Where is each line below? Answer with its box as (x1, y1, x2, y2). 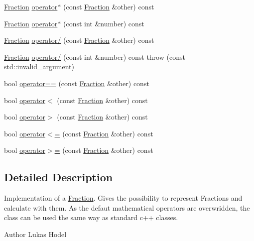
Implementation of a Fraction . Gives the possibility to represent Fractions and (4, 193, 243, 203)
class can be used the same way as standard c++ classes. (4, 212, 178, 223)
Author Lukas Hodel (4, 229, 67, 239)
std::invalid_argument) (4, 61, 74, 72)
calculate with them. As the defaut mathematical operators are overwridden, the (4, 202, 250, 213)
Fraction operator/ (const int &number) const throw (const (4, 51, 185, 62)
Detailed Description (4, 169, 113, 185)
